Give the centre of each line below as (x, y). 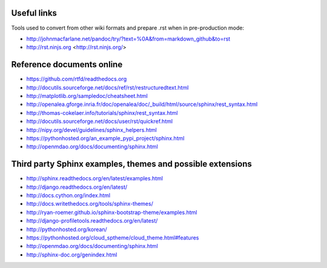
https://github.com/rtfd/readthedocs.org (77, 79)
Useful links (34, 13)
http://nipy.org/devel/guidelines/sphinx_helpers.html (91, 129)
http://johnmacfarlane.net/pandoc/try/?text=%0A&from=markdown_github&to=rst (128, 39)
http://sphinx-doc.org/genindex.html (72, 255)
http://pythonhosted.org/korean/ (67, 229)
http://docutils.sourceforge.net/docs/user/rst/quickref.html (99, 122)
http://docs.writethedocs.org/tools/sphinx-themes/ (90, 204)
